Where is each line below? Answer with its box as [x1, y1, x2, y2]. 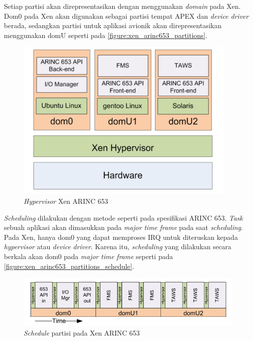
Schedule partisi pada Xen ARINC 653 [24, 327, 140, 338]
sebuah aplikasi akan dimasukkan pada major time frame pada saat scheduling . [4, 222, 243, 232]
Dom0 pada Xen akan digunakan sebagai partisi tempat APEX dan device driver [4, 10, 249, 21]
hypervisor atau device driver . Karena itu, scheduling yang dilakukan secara [4, 241, 231, 252]
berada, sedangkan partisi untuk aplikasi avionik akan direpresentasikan [4, 20, 222, 31]
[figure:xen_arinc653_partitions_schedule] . [4, 261, 134, 271]
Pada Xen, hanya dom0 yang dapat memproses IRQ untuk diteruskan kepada [4, 231, 238, 242]
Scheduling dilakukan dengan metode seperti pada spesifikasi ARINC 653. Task [4, 212, 243, 223]
